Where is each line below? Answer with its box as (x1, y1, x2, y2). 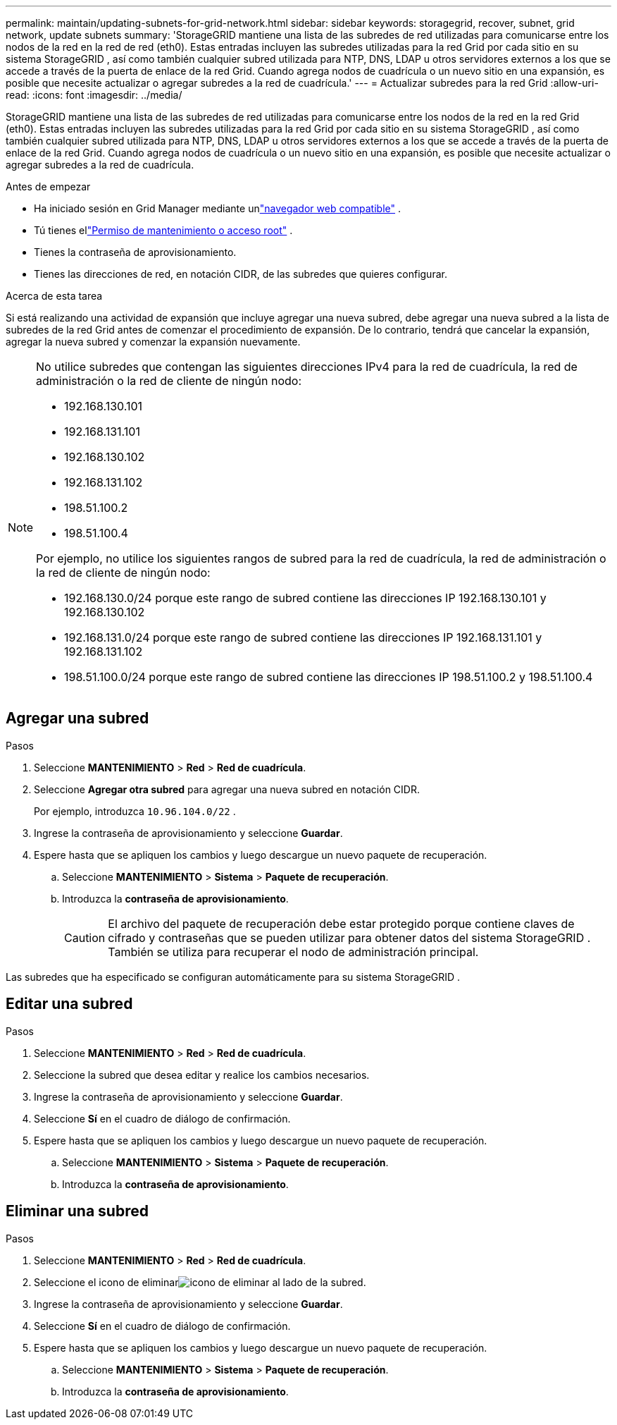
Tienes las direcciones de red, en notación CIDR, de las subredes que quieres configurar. (34, 268, 447, 280)
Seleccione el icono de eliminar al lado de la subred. (34, 1276, 366, 1288)
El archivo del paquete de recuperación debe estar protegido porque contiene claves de (108, 916, 575, 931)
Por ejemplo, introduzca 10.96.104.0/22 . (34, 805, 236, 817)
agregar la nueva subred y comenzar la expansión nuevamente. (6, 336, 301, 348)
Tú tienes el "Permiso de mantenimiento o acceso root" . (34, 224, 293, 236)
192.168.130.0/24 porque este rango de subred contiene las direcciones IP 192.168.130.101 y (64, 591, 547, 605)
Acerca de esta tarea (6, 290, 103, 302)
